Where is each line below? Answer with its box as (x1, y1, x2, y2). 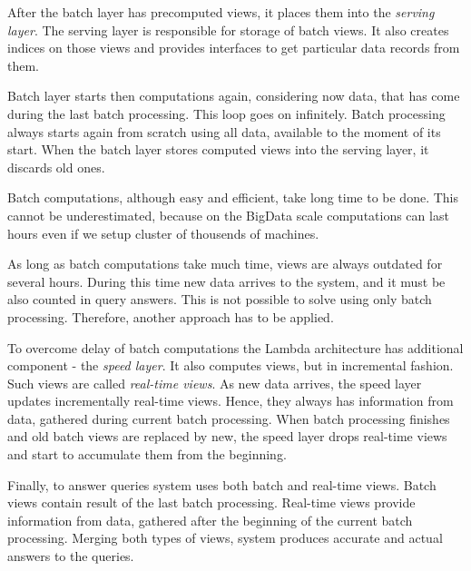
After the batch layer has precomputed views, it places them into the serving (7, 3, 435, 21)
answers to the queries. (7, 546, 134, 566)
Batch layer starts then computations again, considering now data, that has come (7, 86, 460, 105)
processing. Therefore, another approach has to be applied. (7, 307, 334, 326)
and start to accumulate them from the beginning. (7, 445, 287, 464)
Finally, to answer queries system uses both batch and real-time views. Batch (7, 475, 437, 494)
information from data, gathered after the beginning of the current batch (7, 510, 413, 529)
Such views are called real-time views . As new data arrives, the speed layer (7, 373, 422, 392)
